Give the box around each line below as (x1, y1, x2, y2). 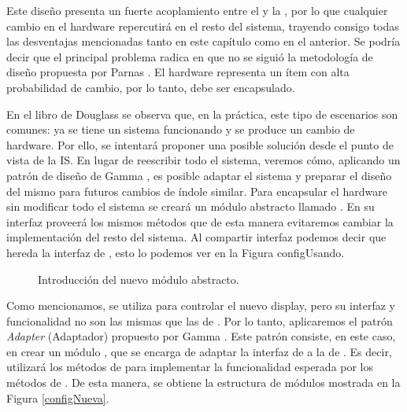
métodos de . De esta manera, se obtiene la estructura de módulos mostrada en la (6, 374, 401, 391)
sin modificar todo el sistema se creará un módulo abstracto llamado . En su (6, 198, 375, 215)
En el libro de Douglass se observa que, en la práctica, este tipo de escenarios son (6, 105, 398, 122)
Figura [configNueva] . (6, 389, 109, 406)
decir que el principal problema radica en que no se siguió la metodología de (6, 48, 373, 64)
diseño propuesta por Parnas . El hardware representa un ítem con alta (6, 64, 350, 80)
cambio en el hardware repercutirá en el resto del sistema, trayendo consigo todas (6, 17, 399, 34)
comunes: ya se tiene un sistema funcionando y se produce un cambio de (6, 121, 355, 138)
